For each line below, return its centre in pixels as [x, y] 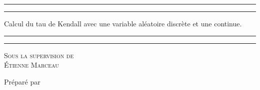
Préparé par [22, 81]
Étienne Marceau [31, 65]
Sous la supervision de [39, 55]
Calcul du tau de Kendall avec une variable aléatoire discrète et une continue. [123, 23]
